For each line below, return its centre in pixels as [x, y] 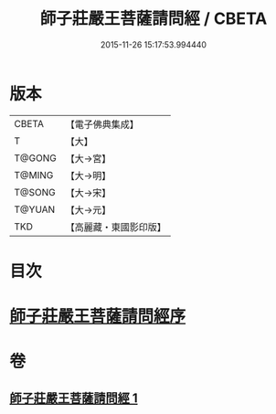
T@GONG [35, 158]
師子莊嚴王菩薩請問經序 [98, 317]
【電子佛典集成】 [102, 124]
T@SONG [35, 192]
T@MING [34, 175]
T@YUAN [35, 209]
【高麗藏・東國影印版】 [116, 227]
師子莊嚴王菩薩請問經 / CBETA [154, 19]
